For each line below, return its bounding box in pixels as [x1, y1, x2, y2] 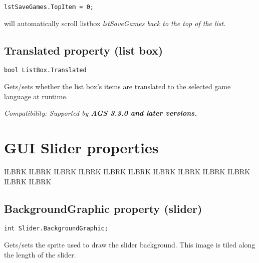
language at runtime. [4, 91, 68, 101]
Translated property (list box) [4, 42, 163, 58]
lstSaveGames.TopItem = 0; [4, 4, 94, 11]
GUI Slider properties [4, 137, 159, 158]
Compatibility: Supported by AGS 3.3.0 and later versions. [4, 108, 197, 118]
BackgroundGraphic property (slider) [4, 200, 202, 216]
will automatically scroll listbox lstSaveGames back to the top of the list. [4, 18, 226, 28]
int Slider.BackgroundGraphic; [4, 225, 108, 232]
